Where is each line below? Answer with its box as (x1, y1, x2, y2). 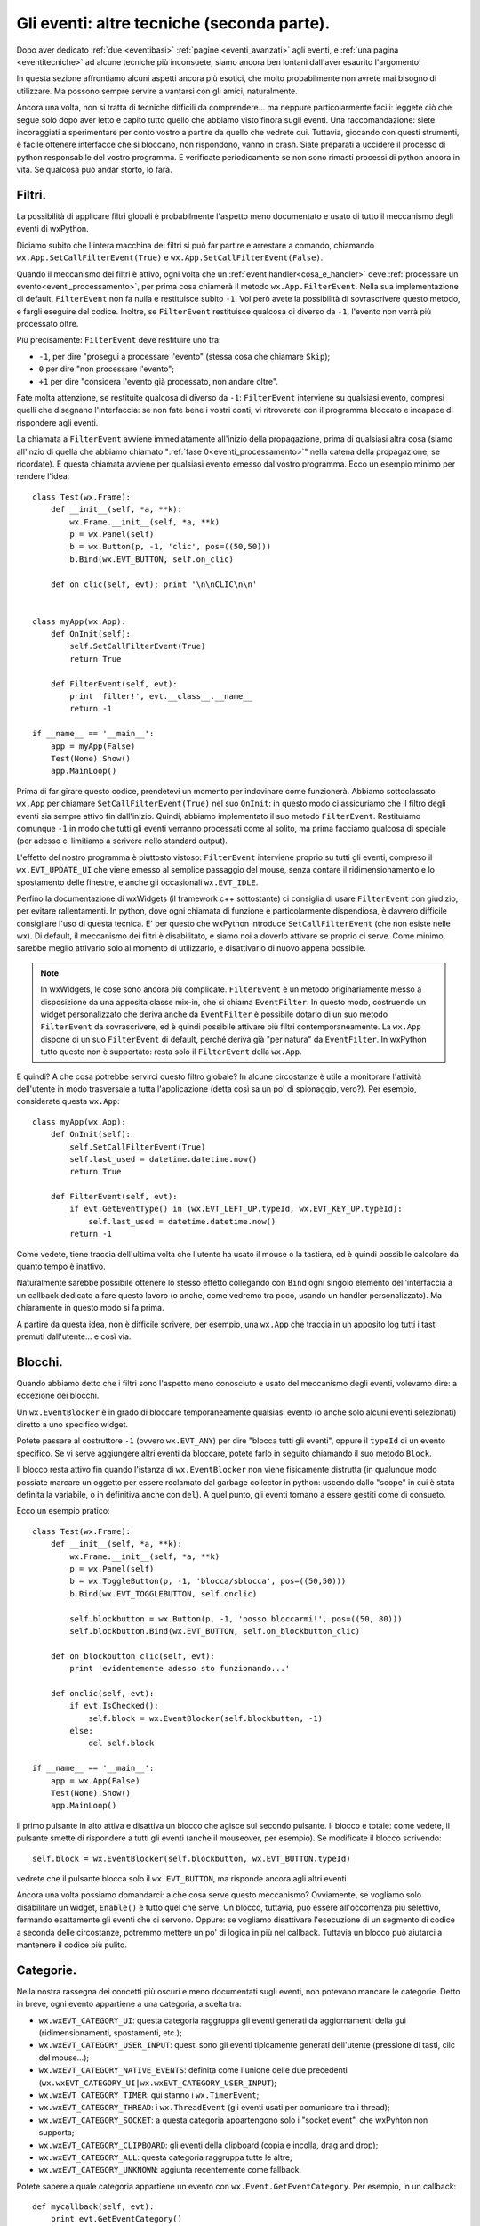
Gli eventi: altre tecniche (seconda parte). (16, 13, 331, 33)
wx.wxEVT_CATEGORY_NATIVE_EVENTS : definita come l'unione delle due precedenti (38, 2065, 348, 2076)
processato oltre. (16, 319, 79, 329)
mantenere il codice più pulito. (16, 1939, 128, 1950)
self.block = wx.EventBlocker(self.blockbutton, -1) (88, 1713, 324, 1723)
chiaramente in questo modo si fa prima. (16, 1303, 164, 1313)
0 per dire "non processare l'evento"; (38, 363, 175, 374)
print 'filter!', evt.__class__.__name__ (69, 691, 253, 702)
